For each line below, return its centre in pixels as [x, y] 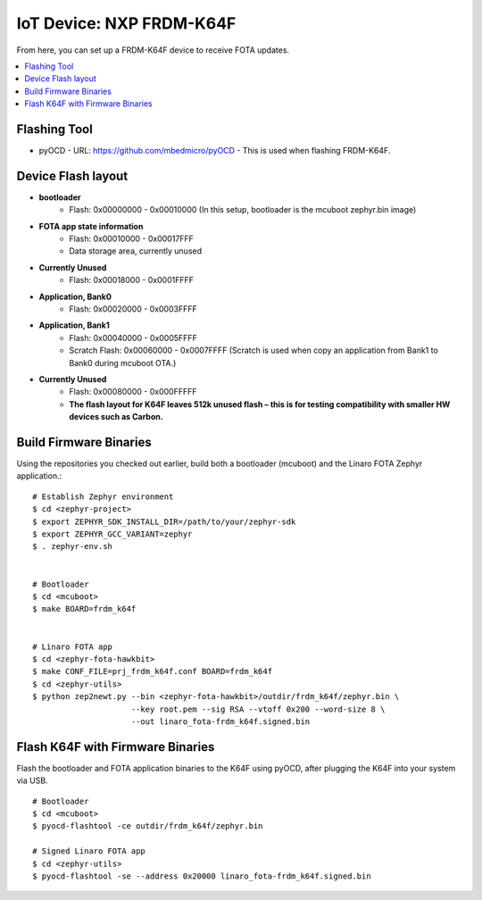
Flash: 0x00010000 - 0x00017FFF [131, 239]
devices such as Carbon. [116, 417]
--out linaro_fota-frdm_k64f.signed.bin [220, 721]
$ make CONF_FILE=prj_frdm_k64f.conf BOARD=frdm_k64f [152, 671]
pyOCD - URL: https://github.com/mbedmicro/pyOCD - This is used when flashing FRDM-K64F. [215, 151]
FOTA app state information [91, 226]
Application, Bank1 [75, 325]
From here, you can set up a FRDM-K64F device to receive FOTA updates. [153, 50]
